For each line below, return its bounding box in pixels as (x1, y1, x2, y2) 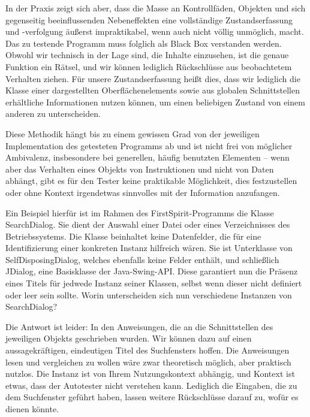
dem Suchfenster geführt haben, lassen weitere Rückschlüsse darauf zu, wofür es (5, 391, 299, 403)
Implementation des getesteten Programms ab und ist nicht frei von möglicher (5, 139, 293, 152)
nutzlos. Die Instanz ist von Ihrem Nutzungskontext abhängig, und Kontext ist (5, 367, 295, 380)
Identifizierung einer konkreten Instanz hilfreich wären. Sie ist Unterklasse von (5, 241, 293, 254)
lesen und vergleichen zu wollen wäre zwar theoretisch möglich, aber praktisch (5, 355, 291, 368)
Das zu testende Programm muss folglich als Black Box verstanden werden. (5, 37, 282, 49)
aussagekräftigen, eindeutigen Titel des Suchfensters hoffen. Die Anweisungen (5, 344, 290, 356)
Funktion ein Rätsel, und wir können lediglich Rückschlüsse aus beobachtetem (5, 60, 292, 72)
